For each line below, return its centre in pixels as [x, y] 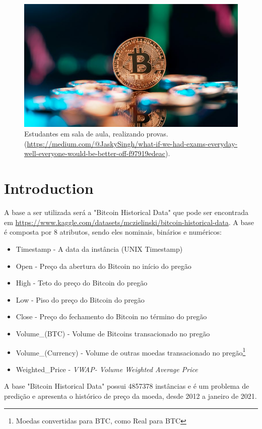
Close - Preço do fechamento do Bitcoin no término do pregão [111, 316]
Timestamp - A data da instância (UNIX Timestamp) [99, 248]
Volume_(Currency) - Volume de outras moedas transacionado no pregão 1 [131, 351]
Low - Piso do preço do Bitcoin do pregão [80, 299]
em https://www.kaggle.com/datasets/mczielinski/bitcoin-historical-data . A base [129, 222]
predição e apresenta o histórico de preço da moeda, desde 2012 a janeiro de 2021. [130, 396]
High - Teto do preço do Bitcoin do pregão [82, 283]
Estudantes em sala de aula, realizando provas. [96, 134]
